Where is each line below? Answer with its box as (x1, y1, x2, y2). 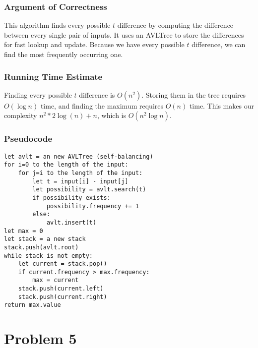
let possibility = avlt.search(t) (32, 186, 146, 193)
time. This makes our (189, 100, 254, 111)
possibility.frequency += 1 (46, 202, 139, 210)
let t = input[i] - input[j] (32, 177, 129, 185)
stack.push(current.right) (18, 293, 107, 300)
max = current (32, 277, 79, 284)
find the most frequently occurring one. (4, 49, 123, 59)
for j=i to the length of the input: (18, 169, 143, 176)
